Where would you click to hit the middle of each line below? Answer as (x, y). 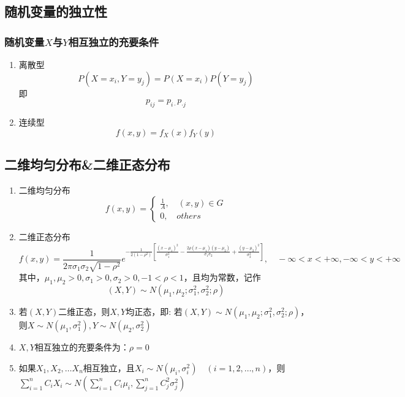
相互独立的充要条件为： (82, 347)
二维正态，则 (84, 312)
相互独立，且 (109, 367)
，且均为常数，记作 (222, 277)
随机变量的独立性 (56, 11)
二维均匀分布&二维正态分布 (87, 164)
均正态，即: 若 (154, 312)
